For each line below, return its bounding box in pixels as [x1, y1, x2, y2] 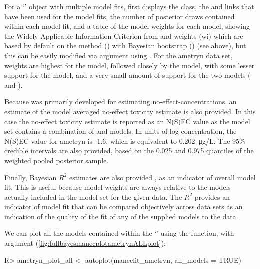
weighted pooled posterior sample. [4, 155, 109, 165]
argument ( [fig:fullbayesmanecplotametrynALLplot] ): [4, 238, 166, 248]
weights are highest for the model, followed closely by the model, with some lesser [4, 60, 255, 70]
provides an [194, 191, 230, 202]
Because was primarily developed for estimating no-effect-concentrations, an [4, 96, 237, 107]
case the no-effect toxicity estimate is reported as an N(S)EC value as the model [4, 116, 250, 126]
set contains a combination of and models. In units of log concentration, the [4, 126, 237, 136]
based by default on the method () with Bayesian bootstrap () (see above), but [4, 40, 246, 51]
